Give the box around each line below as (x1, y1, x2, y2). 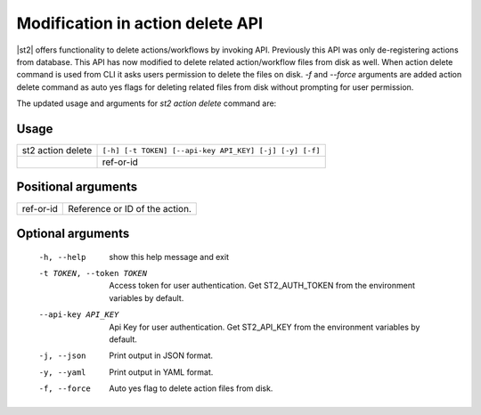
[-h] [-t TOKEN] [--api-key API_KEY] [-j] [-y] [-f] (102, 145, 321, 155)
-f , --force (38, 384, 91, 394)
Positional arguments (16, 179, 138, 195)
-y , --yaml (38, 367, 86, 378)
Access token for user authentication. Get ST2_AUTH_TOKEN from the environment (109, 281, 416, 291)
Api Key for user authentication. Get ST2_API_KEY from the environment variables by (109, 321, 420, 332)
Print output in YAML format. (109, 366, 214, 378)
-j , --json (38, 351, 86, 361)
